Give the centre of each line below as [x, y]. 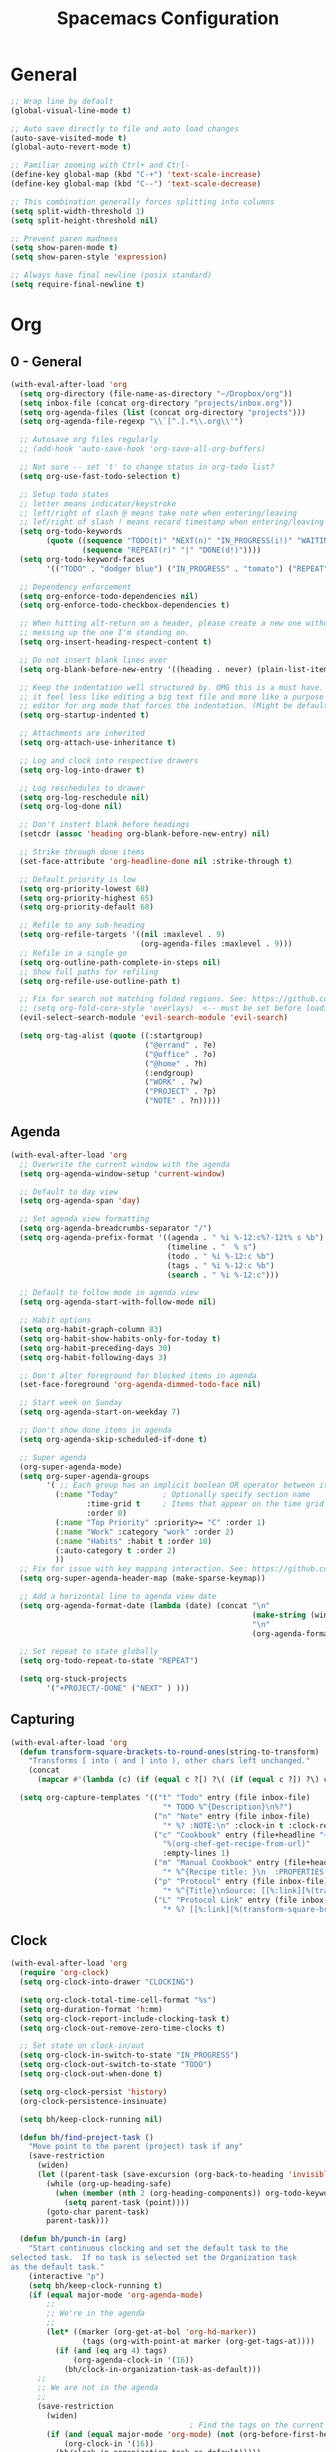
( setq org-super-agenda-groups [84, 1476]
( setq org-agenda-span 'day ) [80, 1201]
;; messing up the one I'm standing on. [104, 633]
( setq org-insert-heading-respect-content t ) [116, 642]
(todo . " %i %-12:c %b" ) [220, 1256]
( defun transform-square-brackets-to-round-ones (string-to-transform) [169, 1752]
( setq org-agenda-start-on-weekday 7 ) [100, 1412]
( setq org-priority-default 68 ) [87, 907]
